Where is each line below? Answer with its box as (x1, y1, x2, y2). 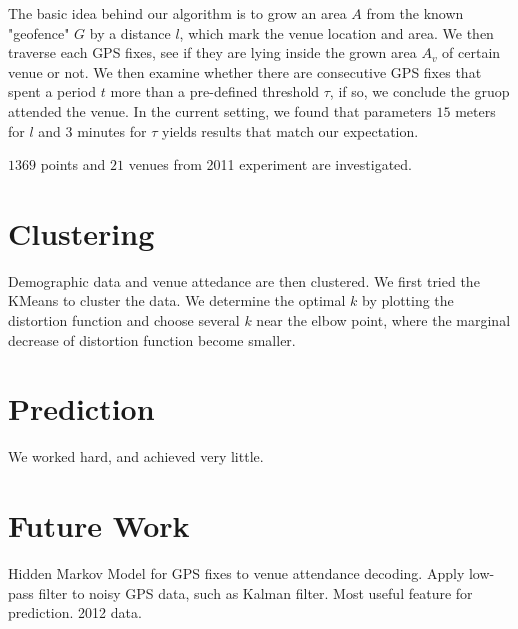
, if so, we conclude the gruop (329, 81, 510, 102)
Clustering (8, 212, 155, 253)
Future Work (8, 505, 190, 546)
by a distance (89, 22, 171, 43)
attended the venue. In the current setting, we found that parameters (8, 100, 432, 121)
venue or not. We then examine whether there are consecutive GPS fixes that (8, 61, 482, 82)
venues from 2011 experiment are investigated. (128, 154, 413, 175)
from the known (366, 3, 464, 23)
